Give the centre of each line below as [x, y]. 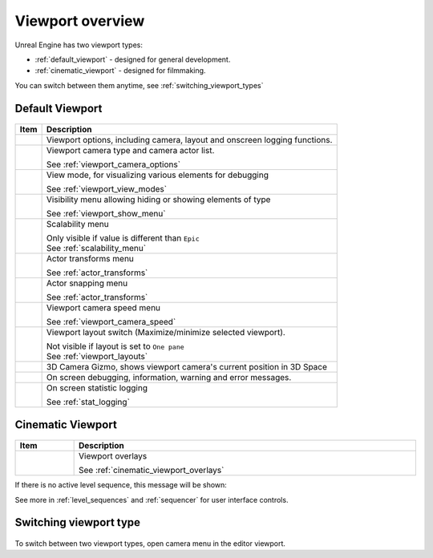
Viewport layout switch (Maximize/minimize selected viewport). [166, 333]
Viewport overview [80, 21]
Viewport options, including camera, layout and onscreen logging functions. [189, 140]
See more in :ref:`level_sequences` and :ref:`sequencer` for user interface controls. [152, 499]
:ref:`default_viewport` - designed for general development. [133, 59]
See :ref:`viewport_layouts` [97, 357]
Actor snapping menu [87, 283]
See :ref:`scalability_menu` [96, 249]
